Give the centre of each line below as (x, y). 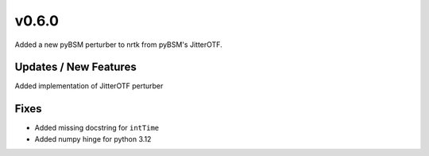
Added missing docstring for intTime (97, 128)
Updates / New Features (75, 67)
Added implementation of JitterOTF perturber (89, 86)
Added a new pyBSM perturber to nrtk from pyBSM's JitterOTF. (118, 45)
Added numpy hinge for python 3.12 (93, 138)
